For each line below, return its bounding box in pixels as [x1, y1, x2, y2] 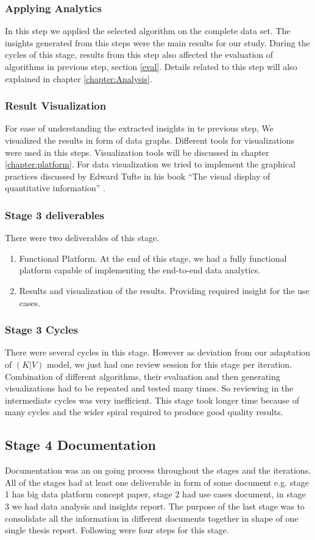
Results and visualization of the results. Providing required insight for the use [19, 284, 310, 296]
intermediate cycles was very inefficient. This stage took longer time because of [5, 393, 300, 406]
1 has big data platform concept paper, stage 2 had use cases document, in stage [5, 488, 306, 500]
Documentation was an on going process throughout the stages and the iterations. [5, 464, 311, 477]
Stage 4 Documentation [5, 435, 156, 454]
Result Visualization [5, 98, 107, 113]
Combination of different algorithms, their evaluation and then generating [5, 370, 280, 382]
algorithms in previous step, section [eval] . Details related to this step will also [5, 60, 297, 72]
